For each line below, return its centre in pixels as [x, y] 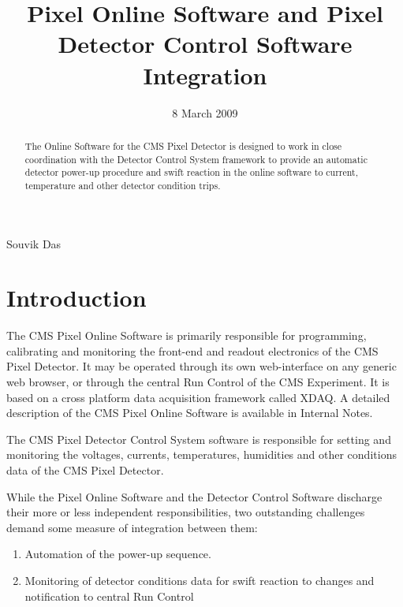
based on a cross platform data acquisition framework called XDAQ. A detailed [198, 397]
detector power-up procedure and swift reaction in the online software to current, [191, 172]
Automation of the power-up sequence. [118, 554]
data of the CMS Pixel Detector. [85, 469]
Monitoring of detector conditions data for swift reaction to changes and [200, 580]
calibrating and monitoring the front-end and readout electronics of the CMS [192, 350]
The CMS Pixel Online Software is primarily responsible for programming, [187, 335]
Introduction [76, 298]
